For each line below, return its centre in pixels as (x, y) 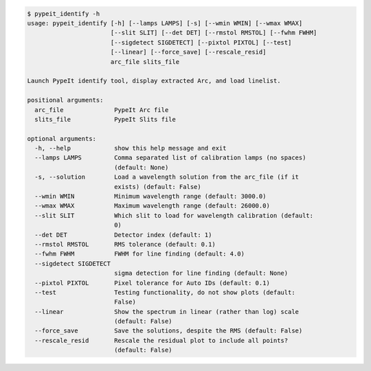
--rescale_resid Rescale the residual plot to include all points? (161, 340)
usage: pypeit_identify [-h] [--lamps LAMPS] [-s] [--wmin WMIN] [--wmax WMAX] (165, 23)
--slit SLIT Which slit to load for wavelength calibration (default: (174, 215)
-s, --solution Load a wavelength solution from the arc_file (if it (167, 177)
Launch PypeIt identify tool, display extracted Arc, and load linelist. (154, 81)
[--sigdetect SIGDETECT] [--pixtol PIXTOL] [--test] (201, 42)
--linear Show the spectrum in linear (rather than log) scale (167, 312)
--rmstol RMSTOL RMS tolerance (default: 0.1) (125, 244)
